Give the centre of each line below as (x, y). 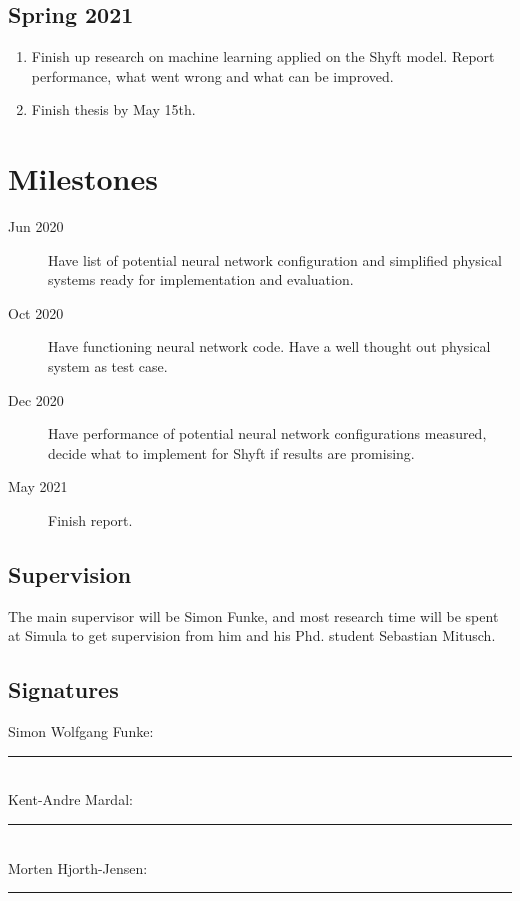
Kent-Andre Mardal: (70, 799)
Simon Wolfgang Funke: (81, 731)
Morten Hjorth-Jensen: (78, 867)
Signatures (63, 689)
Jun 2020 (36, 226)
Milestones (83, 178)
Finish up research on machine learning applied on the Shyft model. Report (263, 56)
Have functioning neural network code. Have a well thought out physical (269, 346)
